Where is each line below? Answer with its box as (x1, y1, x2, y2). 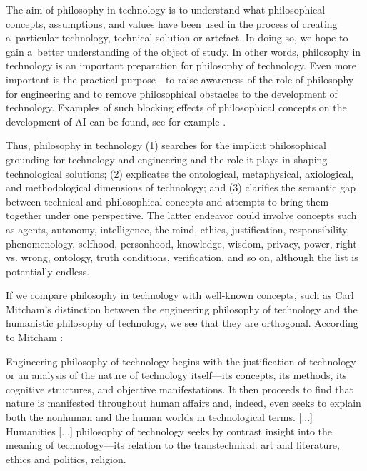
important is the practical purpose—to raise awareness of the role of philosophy (6, 71, 354, 86)
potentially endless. (6, 263, 90, 278)
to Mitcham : (6, 330, 64, 345)
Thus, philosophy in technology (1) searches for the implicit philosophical (6, 138, 326, 153)
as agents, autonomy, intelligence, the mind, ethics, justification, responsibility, (6, 221, 350, 236)
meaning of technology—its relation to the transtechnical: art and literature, (6, 437, 340, 452)
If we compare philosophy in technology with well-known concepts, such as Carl (6, 288, 354, 303)
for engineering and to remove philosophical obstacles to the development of (6, 86, 338, 101)
